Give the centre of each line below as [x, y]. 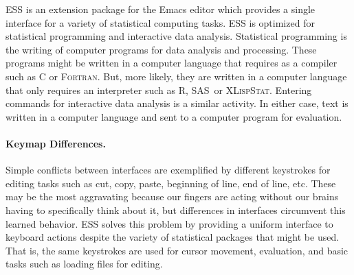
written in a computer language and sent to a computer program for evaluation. [174, 116]
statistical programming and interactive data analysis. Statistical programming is [176, 36]
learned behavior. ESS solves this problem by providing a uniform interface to [169, 223]
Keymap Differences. [56, 143]
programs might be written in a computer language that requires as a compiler [172, 63]
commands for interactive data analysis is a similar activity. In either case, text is [177, 103]
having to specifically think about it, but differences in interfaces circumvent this [176, 210]
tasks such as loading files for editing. [84, 264]
